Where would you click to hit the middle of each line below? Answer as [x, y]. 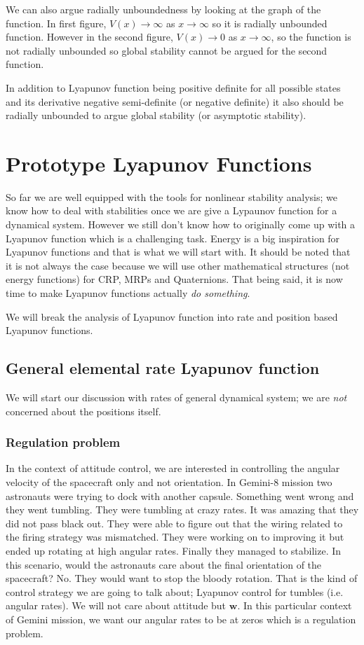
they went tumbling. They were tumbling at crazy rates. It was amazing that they [182, 509]
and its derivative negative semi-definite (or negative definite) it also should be [175, 101]
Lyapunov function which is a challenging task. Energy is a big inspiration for [173, 238]
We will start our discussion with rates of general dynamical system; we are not [176, 397]
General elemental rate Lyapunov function [163, 368]
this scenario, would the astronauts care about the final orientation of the [164, 564]
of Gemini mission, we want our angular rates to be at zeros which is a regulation [181, 619]
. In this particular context [295, 605]
